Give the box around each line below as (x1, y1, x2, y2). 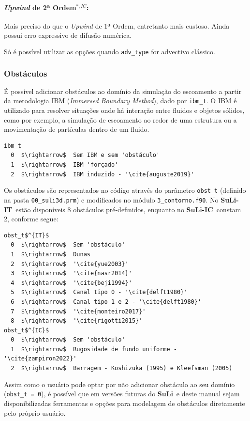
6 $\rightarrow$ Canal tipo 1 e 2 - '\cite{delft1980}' (11, 298, 202, 305)
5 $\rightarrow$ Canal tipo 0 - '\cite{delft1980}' (11, 289, 188, 296)
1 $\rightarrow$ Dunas (11, 250, 90, 258)
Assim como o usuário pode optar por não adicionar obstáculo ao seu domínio (4, 379, 235, 389)
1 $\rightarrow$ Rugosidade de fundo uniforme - (11, 345, 177, 353)
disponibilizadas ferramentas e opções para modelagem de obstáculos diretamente (4, 398, 245, 408)
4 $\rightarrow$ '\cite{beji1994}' (11, 279, 132, 286)
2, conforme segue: (4, 214, 59, 224)
